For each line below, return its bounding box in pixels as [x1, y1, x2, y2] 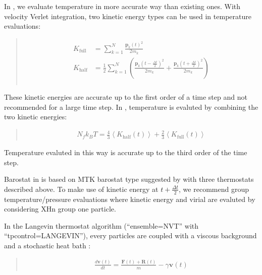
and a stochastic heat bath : [4, 240, 91, 251]
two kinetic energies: [4, 111, 67, 122]
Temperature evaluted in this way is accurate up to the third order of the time [4, 147, 247, 158]
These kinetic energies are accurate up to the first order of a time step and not [4, 91, 247, 102]
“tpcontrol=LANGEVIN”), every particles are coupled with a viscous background [4, 230, 257, 241]
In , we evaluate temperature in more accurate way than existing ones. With [4, 1, 241, 11]
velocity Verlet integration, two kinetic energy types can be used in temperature [4, 11, 251, 21]
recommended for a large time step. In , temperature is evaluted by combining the [4, 101, 258, 112]
